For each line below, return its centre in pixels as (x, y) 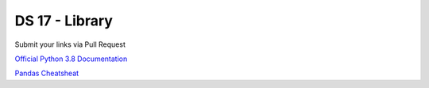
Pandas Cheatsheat (47, 73)
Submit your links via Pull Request (70, 44)
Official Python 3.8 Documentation (71, 59)
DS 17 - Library (64, 21)
